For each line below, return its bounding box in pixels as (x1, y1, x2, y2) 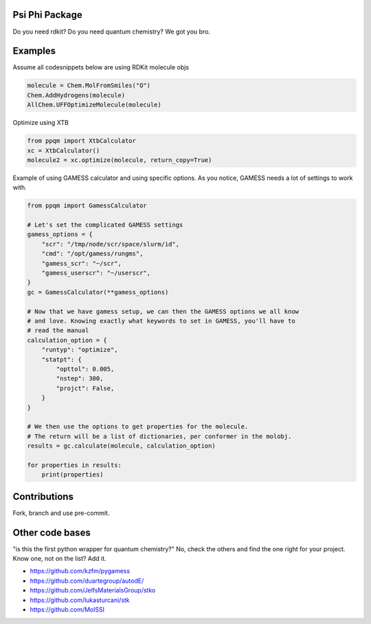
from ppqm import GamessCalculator (27, 202, 147, 209)
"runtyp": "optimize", (41, 346, 118, 354)
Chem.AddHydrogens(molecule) (27, 91, 126, 99)
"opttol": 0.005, (56, 365, 115, 373)
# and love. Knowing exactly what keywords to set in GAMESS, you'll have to (27, 316, 295, 325)
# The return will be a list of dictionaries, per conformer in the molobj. (27, 432, 292, 440)
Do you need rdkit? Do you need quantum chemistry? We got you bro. (12, 27, 211, 36)
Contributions (12, 491, 74, 502)
